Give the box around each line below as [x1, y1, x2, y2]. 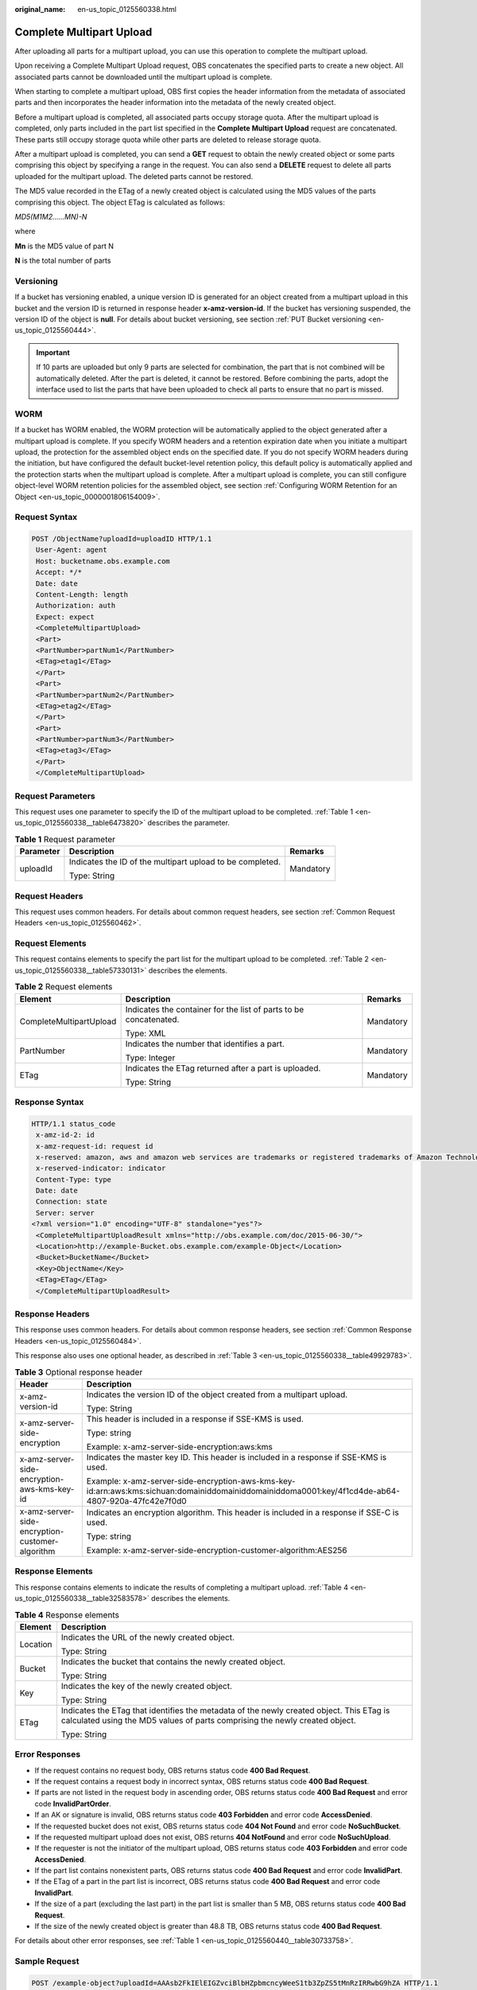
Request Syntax [14, 512, 78, 523]
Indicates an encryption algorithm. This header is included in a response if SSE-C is [86, 1507, 399, 1518]
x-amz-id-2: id [36, 1130, 95, 1140]
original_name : [14, 5, 66, 14]
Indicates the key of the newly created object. [60, 1680, 233, 1691]
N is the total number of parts [14, 256, 111, 266]
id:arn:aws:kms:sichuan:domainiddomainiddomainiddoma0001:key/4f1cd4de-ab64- [86, 1485, 401, 1496]
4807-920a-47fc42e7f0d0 [86, 1495, 187, 1506]
